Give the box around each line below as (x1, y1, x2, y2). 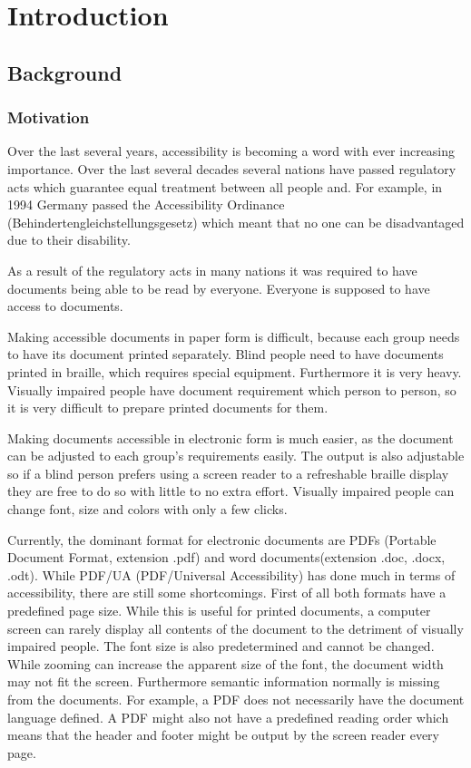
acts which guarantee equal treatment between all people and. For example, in (7, 177, 443, 196)
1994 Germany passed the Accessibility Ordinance (7, 195, 285, 214)
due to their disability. (7, 230, 131, 249)
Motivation (7, 106, 90, 129)
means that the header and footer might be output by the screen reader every (7, 725, 439, 744)
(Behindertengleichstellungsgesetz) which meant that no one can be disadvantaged (7, 212, 465, 231)
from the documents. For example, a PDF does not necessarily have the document (7, 690, 465, 708)
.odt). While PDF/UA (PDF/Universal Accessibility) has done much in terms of (7, 565, 456, 584)
